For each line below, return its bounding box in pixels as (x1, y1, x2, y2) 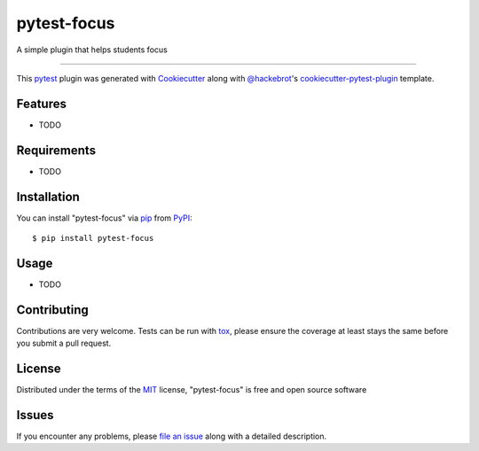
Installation (16, 189, 80, 204)
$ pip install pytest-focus (32, 233, 154, 244)
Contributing (16, 302, 89, 317)
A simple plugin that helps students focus (16, 44, 168, 55)
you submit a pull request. (16, 338, 112, 349)
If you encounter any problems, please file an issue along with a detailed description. (16, 431, 327, 442)
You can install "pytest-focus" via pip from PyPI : (16, 213, 192, 223)
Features (16, 96, 67, 111)
